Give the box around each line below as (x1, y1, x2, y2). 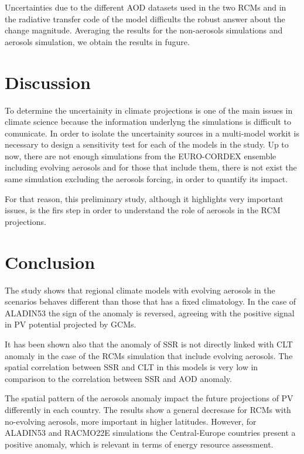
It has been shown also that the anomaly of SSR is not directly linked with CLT (5, 337, 293, 350)
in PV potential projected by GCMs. (5, 318, 136, 330)
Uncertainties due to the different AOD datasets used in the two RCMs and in (5, 1, 286, 13)
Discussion (5, 70, 91, 94)
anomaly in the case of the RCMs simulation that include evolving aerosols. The (5, 349, 293, 361)
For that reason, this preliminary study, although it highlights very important (5, 192, 283, 204)
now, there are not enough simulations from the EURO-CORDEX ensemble (5, 149, 276, 162)
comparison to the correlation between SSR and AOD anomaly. (5, 372, 232, 384)
